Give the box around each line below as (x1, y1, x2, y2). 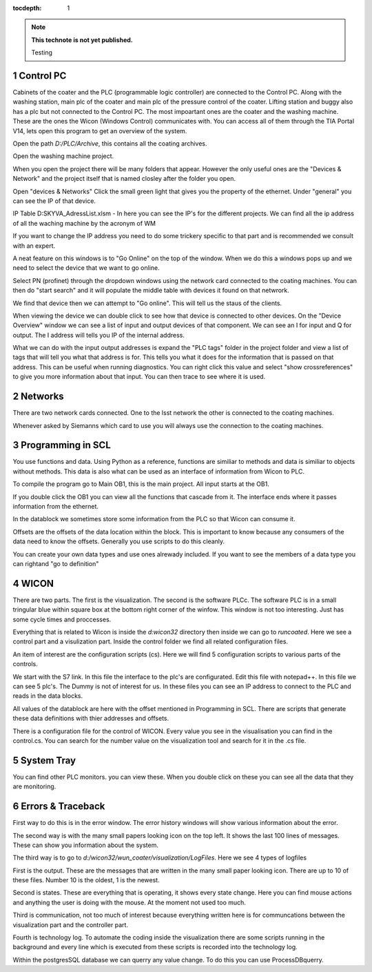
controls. (12, 660, 38, 668)
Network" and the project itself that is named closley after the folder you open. (12, 175, 236, 183)
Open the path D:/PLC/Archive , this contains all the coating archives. (12, 139, 207, 148)
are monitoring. (12, 782, 56, 790)
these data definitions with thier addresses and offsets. (12, 715, 169, 723)
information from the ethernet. (12, 503, 99, 510)
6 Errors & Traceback (12, 801, 105, 813)
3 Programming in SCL (12, 439, 112, 451)
